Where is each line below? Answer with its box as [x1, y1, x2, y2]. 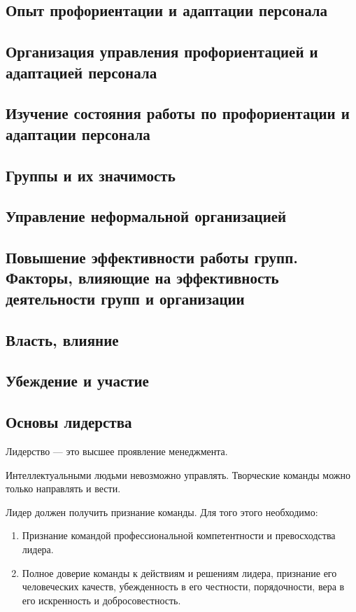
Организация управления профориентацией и [6, 41, 318, 62]
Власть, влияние [6, 328, 119, 350]
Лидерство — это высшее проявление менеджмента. [6, 444, 228, 459]
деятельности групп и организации [6, 287, 245, 309]
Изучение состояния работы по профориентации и [6, 102, 350, 124]
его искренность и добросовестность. [22, 592, 181, 607]
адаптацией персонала [6, 61, 157, 83]
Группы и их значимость [6, 164, 176, 186]
